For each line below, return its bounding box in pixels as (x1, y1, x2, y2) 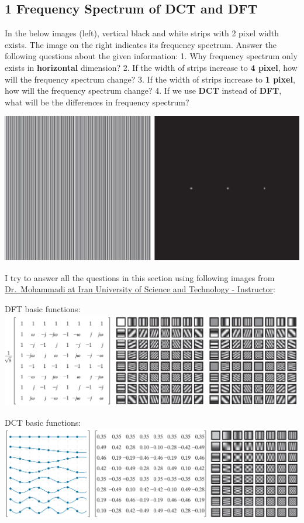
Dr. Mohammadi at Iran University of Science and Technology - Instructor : (5, 283, 275, 295)
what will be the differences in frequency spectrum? (5, 95, 189, 108)
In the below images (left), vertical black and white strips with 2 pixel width (5, 27, 279, 39)
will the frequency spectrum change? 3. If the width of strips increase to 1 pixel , (5, 73, 295, 85)
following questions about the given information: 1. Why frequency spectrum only (5, 50, 298, 62)
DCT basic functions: (5, 416, 81, 428)
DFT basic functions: (5, 302, 81, 315)
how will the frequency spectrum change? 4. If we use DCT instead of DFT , (5, 84, 282, 97)
